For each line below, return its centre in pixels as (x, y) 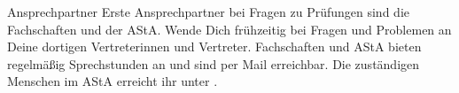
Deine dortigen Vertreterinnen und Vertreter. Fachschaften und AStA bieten (214, 46)
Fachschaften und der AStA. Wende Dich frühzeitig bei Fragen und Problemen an (229, 29)
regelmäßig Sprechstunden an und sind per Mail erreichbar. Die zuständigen (214, 63)
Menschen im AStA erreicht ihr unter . (113, 81)
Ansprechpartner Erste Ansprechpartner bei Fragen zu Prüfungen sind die (208, 12)
